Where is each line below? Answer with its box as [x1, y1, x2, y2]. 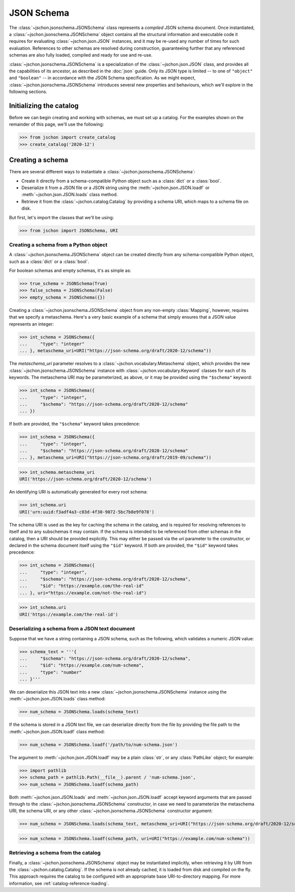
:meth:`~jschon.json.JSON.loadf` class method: [9, 728, 105, 734]
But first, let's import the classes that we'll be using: [9, 214, 114, 220]
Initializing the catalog [9, 101, 79, 110]
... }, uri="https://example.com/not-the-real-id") [19, 590, 147, 595]
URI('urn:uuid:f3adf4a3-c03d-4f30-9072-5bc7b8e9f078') [19, 509, 154, 515]
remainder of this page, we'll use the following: [9, 121, 104, 128]
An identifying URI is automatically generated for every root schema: [9, 489, 148, 495]
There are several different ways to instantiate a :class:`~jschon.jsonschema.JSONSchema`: [9, 169, 196, 175]
